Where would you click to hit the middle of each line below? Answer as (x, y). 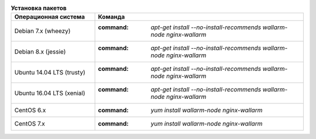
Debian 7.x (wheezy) (42, 31)
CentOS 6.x (30, 111)
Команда (111, 17)
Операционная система (49, 17)
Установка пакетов (39, 8)
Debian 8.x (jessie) (40, 52)
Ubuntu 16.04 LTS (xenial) (50, 93)
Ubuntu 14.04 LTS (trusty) (50, 73)
